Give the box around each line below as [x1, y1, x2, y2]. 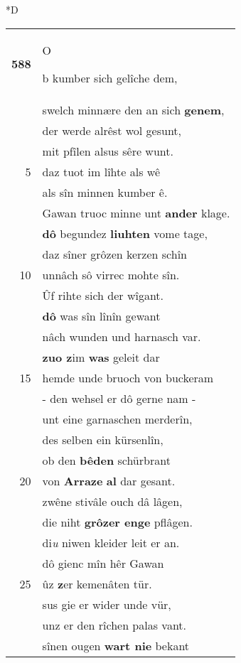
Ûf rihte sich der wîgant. [42, 286, 164, 303]
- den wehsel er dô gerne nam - [42, 389, 196, 406]
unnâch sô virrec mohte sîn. [42, 266, 180, 283]
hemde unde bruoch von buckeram [42, 369, 214, 386]
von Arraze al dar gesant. [42, 472, 176, 489]
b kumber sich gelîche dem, [42, 69, 178, 86]
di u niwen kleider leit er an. [42, 534, 180, 551]
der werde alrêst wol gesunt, [42, 122, 182, 139]
